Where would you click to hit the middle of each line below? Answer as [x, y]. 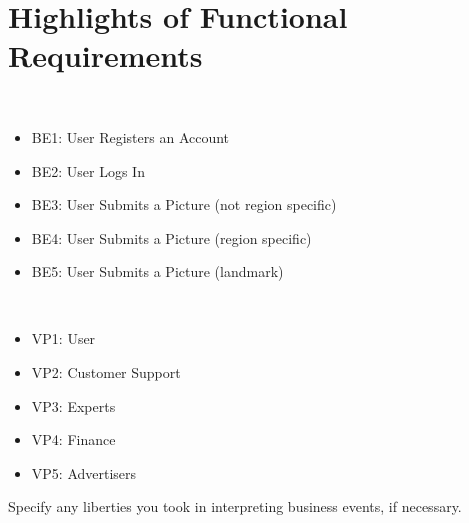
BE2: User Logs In [88, 170]
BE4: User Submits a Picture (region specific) [171, 237]
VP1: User [63, 338]
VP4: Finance [73, 439]
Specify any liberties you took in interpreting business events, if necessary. [235, 506]
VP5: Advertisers [84, 472]
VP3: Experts [73, 405]
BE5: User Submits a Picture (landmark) [157, 271]
